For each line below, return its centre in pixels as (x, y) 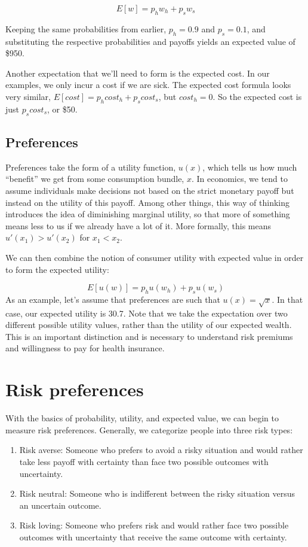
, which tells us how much (250, 167)
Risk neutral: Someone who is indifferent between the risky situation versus (157, 493)
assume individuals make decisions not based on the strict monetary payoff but (150, 190)
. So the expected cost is (257, 96)
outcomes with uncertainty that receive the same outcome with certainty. (153, 537)
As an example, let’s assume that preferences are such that (113, 299)
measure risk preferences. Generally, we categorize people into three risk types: (149, 429)
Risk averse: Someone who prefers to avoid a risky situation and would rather (161, 450)
